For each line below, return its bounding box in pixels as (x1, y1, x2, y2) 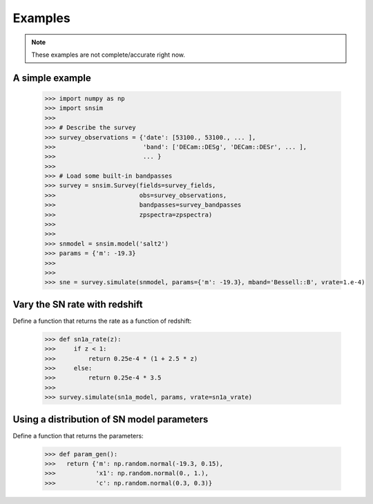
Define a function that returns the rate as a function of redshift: (12, 317, 192, 325)
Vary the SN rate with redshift (12, 298, 143, 310)
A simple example (12, 72, 91, 84)
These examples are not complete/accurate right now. (31, 50, 186, 59)
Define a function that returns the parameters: (12, 431, 144, 440)
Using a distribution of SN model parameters (12, 413, 209, 425)
